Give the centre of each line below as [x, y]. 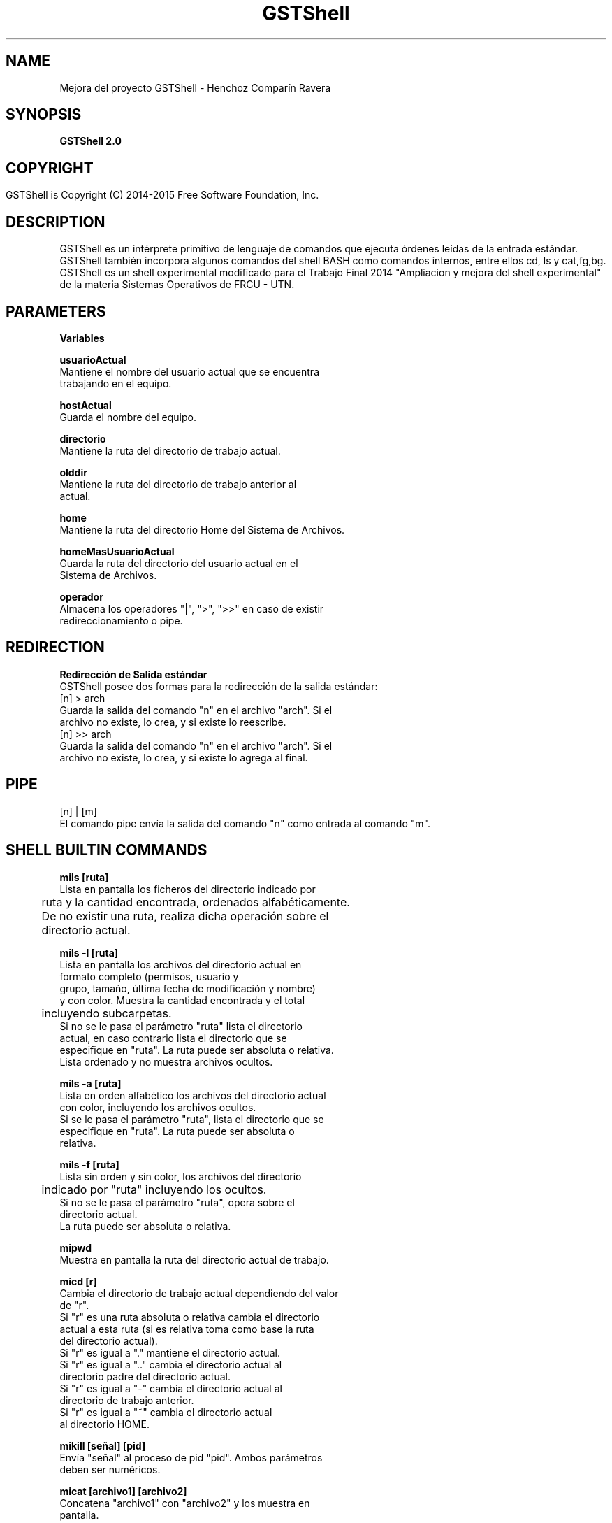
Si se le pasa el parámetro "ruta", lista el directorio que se [192, 1119]
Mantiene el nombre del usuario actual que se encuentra [190, 371]
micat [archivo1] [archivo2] [123, 1491]
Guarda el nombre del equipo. [128, 417]
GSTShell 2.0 [90, 141]
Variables [82, 338]
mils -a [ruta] [90, 1083]
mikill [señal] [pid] [103, 1445]
